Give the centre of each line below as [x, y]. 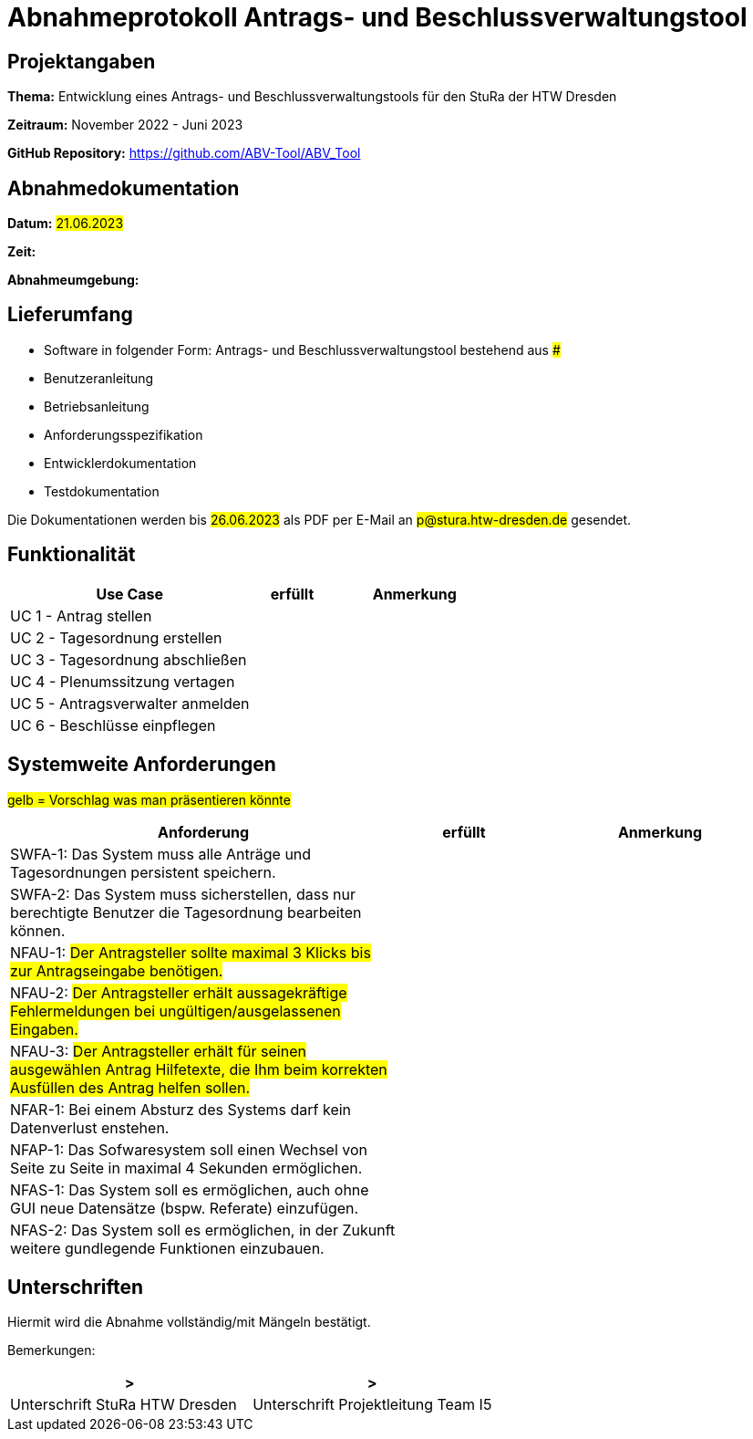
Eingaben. [44, 1029]
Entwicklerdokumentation [120, 463]
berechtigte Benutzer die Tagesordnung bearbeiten [186, 912]
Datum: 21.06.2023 [66, 224]
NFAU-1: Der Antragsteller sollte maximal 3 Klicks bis [191, 952]
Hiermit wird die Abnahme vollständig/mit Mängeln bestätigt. [189, 1322]
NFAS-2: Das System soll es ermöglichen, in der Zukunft [203, 1230]
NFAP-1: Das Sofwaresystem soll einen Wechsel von [189, 1149]
